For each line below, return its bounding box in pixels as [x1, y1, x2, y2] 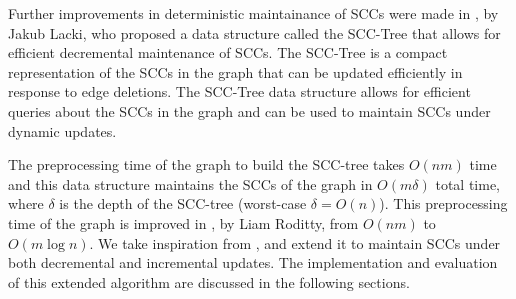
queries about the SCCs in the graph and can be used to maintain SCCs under [8, 100, 491, 121]
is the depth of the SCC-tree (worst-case [59, 193, 307, 214]
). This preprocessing [379, 193, 508, 214]
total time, [435, 173, 500, 194]
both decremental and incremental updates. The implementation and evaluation [8, 252, 498, 273]
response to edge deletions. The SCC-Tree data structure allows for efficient [8, 81, 471, 102]
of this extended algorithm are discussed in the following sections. [8, 271, 410, 292]
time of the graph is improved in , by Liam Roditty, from [8, 212, 359, 233]
